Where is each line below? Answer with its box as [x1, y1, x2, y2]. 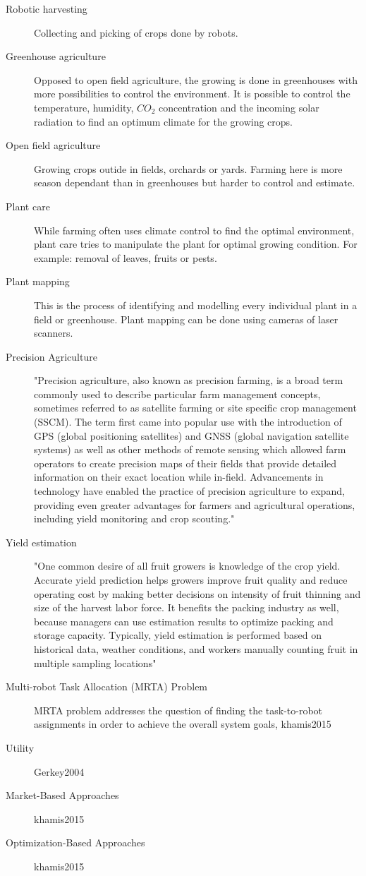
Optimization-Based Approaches [6, 835, 145, 850]
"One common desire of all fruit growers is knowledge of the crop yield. [34, 558, 341, 573]
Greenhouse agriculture [6, 49, 106, 64]
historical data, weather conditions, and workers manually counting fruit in [34, 641, 358, 656]
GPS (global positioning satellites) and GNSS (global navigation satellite [34, 428, 349, 443]
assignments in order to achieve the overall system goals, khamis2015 [34, 716, 331, 731]
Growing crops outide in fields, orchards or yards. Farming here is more [34, 161, 343, 176]
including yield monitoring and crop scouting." [34, 511, 235, 526]
